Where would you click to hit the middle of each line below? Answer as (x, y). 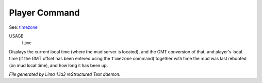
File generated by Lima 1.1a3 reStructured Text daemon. (65, 74)
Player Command (44, 13)
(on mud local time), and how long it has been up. (58, 65)
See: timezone (23, 27)
